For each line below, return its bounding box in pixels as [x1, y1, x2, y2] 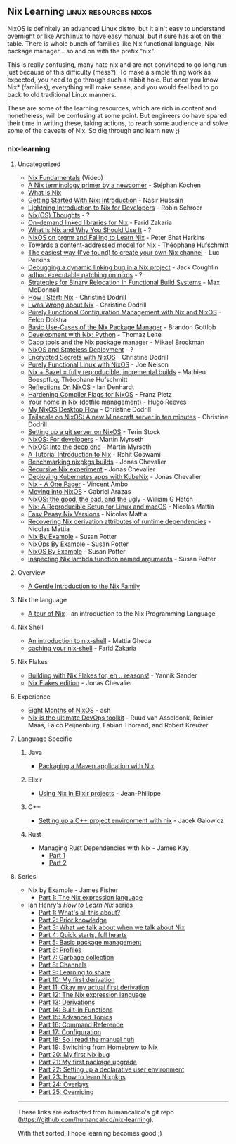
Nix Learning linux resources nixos [7, 6, 152, 18]
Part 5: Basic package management [38, 939, 142, 947]
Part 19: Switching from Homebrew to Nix [38, 1043, 158, 1051]
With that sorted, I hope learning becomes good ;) [17, 1129, 163, 1138]
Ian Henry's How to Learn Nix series [27, 901, 133, 910]
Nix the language [17, 596, 67, 604]
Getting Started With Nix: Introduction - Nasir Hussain [27, 196, 184, 205]
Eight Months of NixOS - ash [27, 706, 111, 715]
